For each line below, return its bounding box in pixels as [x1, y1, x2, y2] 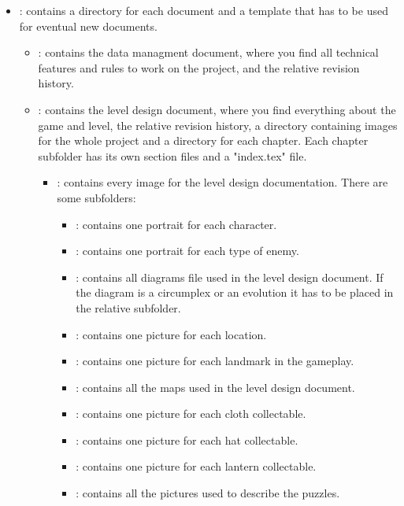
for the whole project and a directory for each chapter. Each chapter [38, 132, 369, 149]
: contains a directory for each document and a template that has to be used [19, 2, 388, 18]
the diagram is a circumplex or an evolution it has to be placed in [76, 284, 394, 301]
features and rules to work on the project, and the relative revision [38, 59, 360, 76]
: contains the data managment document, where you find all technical [38, 44, 379, 61]
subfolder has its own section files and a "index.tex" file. [38, 147, 307, 164]
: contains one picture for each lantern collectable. [76, 458, 317, 475]
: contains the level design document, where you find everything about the [38, 101, 396, 117]
